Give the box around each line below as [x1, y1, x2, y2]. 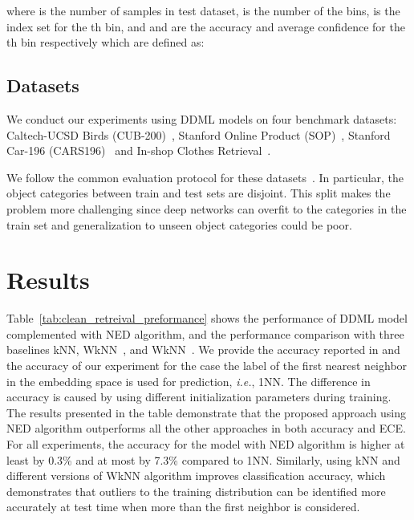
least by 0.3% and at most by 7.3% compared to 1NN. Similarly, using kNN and [6, 451, 400, 468]
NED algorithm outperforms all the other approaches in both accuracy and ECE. [6, 420, 406, 437]
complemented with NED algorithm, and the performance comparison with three [6, 325, 404, 342]
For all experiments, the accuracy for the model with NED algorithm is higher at [6, 436, 405, 453]
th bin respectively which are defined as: [6, 34, 205, 51]
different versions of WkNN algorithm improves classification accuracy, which [6, 467, 386, 484]
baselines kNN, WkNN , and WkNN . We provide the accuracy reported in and [6, 341, 400, 358]
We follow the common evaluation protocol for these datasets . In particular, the [6, 169, 404, 185]
